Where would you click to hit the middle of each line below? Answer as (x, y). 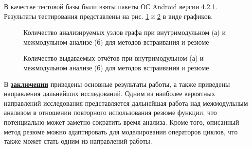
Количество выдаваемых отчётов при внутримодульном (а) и (114, 58)
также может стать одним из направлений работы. (78, 141)
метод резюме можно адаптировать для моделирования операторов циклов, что (121, 131)
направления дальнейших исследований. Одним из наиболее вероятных (110, 93)
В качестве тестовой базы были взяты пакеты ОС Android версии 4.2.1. (111, 6)
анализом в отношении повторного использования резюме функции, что (110, 112)
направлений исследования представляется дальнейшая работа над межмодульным (126, 103)
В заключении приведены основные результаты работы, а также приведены (117, 84)
